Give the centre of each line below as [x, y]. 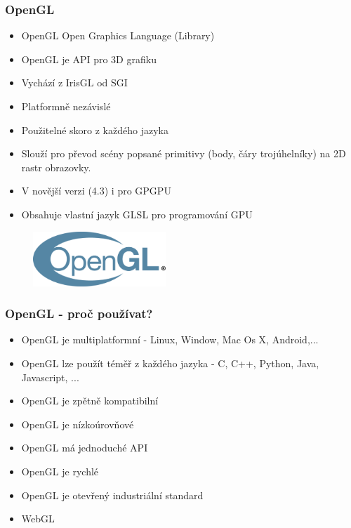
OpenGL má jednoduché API [85, 448]
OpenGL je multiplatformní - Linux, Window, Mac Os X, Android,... [170, 339]
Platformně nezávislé [66, 106]
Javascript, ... [50, 377]
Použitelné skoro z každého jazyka [95, 130]
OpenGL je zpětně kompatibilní [90, 401]
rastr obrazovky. [56, 167]
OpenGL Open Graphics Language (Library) [118, 35]
